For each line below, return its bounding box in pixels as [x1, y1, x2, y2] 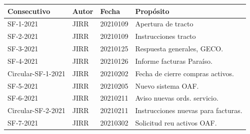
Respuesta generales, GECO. [135, 43, 223, 54]
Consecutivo [7, 5, 50, 16]
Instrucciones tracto [135, 31, 196, 41]
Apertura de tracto [135, 18, 193, 29]
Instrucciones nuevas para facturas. [135, 105, 242, 116]
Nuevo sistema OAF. [135, 80, 199, 91]
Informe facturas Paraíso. [135, 55, 212, 66]
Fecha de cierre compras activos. [135, 68, 234, 78]
